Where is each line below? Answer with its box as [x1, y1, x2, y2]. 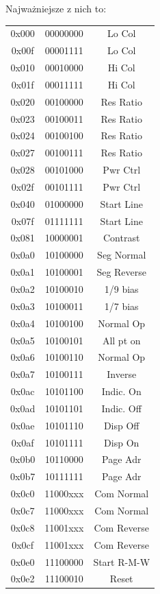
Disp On [104, 435, 139, 449]
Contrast [103, 230, 140, 245]
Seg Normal [97, 248, 146, 262]
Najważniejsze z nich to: [5, 1, 107, 15]
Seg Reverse [96, 265, 147, 279]
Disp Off [103, 418, 139, 432]
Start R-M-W [93, 554, 150, 569]
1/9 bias [104, 282, 139, 296]
